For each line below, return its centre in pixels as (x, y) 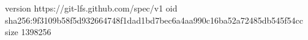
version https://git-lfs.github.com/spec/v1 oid (91, 8)
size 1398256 (28, 32)
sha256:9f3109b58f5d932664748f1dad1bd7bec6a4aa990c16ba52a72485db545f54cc (154, 20)
